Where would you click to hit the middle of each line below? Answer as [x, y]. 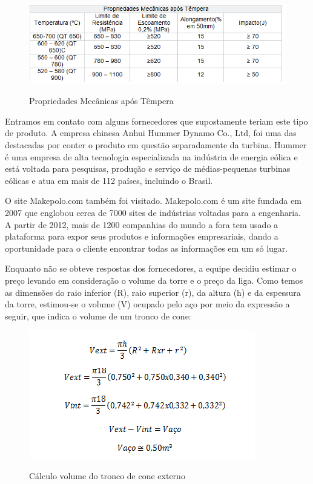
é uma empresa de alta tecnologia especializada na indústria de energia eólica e [151, 156]
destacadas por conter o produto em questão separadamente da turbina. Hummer [156, 144]
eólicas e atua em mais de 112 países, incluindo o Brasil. [109, 180]
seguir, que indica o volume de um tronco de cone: [98, 316]
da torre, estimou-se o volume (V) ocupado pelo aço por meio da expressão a [147, 304]
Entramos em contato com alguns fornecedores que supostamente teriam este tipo [156, 121]
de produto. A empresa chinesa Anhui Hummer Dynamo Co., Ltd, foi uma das [151, 133]
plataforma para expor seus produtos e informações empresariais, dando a [142, 236]
